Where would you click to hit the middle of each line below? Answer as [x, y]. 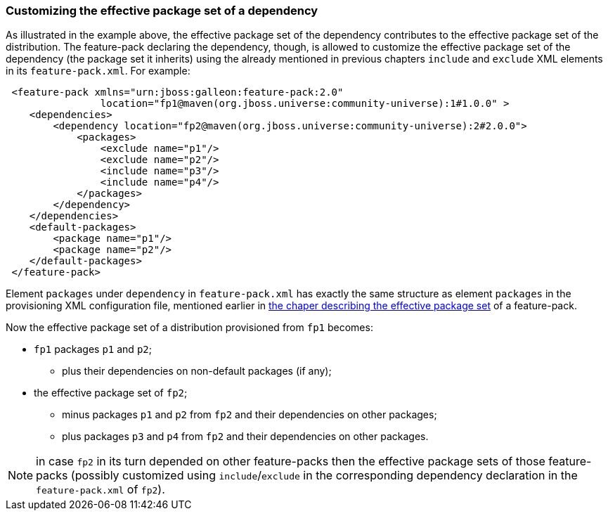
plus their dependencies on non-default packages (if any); [197, 371]
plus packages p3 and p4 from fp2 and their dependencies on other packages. [245, 437]
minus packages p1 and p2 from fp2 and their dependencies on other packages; [250, 415]
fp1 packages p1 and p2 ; [93, 349]
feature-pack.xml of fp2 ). [101, 490]
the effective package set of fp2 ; [111, 393]
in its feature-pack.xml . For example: [98, 71]
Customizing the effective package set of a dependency [162, 11]
